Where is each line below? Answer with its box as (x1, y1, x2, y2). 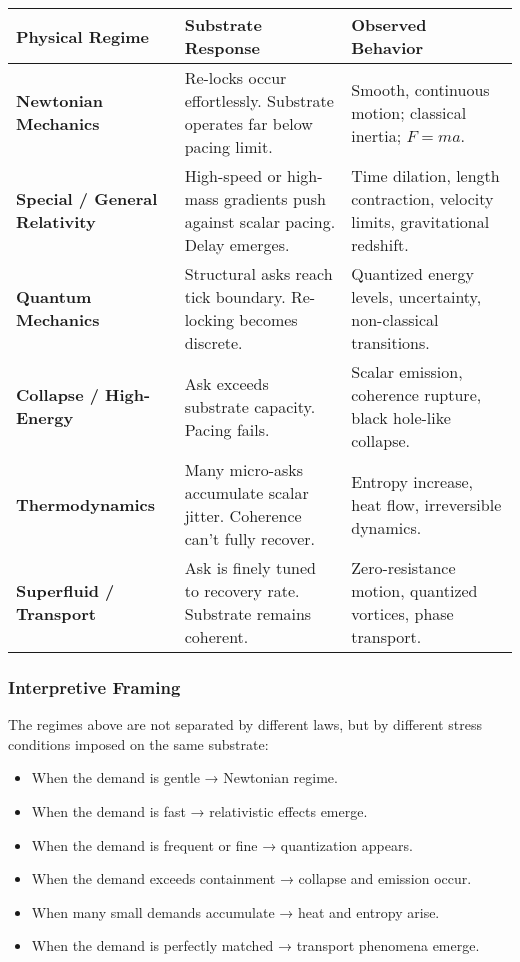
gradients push (223, 187, 326, 210)
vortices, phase (351, 602, 454, 625)
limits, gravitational (351, 210, 490, 233)
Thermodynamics (16, 492, 156, 516)
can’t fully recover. (184, 527, 315, 550)
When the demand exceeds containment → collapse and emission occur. (31, 868, 472, 889)
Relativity (16, 210, 96, 233)
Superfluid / (16, 579, 115, 602)
